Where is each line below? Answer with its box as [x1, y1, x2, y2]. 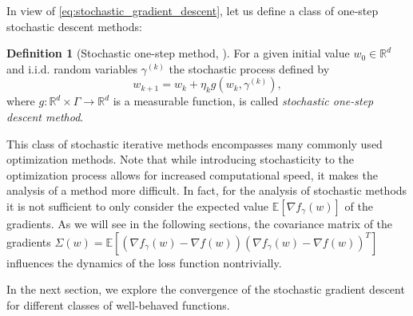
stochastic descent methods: [6, 18, 142, 34]
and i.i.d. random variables [6, 60, 137, 77]
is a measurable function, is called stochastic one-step [113, 93, 374, 109]
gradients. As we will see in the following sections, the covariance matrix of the [6, 215, 393, 231]
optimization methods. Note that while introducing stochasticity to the [6, 151, 355, 168]
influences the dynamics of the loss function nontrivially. [6, 254, 282, 271]
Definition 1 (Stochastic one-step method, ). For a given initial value [6, 45, 350, 61]
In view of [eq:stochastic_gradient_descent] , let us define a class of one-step [6, 2, 379, 18]
